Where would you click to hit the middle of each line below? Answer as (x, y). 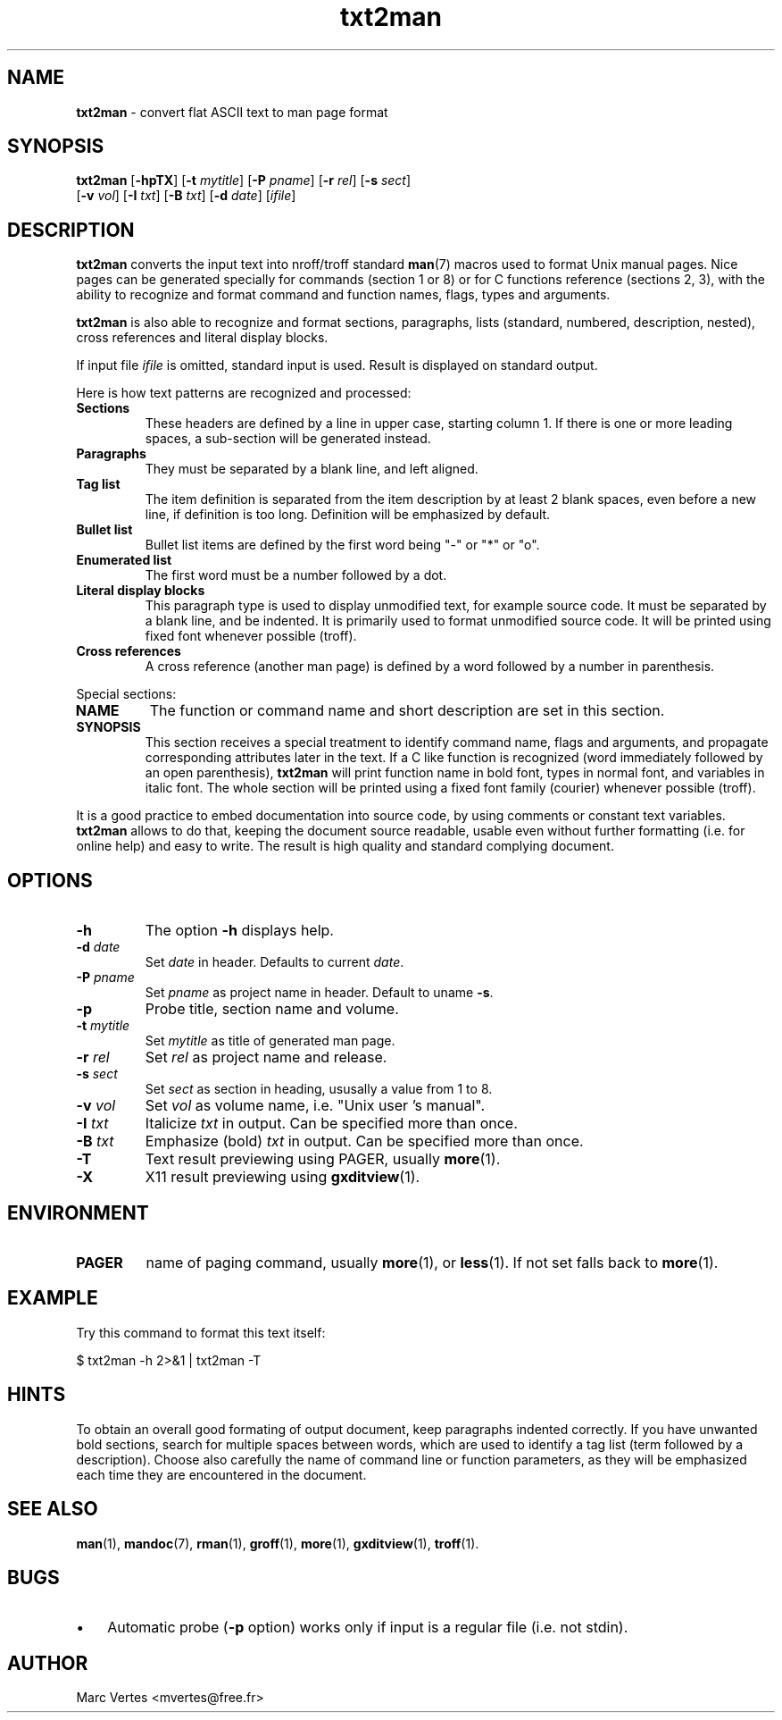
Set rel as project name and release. (266, 1057)
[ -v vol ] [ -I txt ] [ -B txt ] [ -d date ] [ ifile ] (186, 196)
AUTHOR (48, 1663)
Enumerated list (124, 560)
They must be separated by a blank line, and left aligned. (312, 469)
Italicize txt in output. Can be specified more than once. (331, 1124)
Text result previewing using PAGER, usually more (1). (323, 1159)
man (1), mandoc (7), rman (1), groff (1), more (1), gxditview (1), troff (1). (278, 1543)
